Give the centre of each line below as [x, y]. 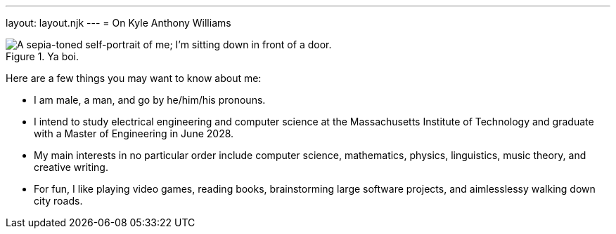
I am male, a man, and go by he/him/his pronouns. [150, 100]
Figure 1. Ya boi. [43, 56]
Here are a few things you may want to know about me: [134, 78]
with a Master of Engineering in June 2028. [134, 133]
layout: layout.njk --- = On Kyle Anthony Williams [118, 23]
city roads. [58, 201]
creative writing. [71, 167]
